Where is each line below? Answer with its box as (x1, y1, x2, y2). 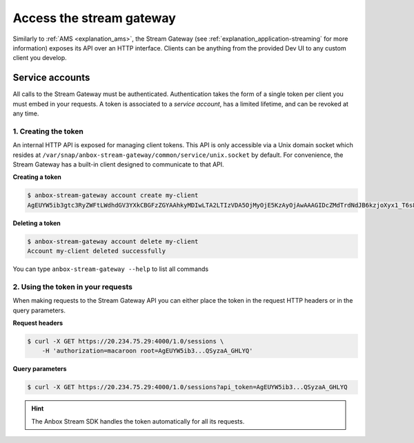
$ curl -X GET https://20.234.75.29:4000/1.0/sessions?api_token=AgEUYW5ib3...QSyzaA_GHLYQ (27, 384, 348, 391)
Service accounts (12, 72, 90, 84)
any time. (12, 109, 39, 117)
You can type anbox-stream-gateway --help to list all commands (12, 265, 209, 273)
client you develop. (12, 54, 67, 62)
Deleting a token (12, 218, 61, 227)
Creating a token (12, 173, 61, 181)
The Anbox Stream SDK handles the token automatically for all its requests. (31, 417, 245, 425)
